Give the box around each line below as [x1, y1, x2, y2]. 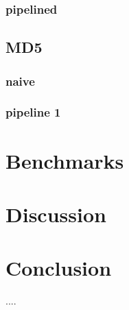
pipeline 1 [5, 104, 61, 121]
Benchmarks [5, 146, 124, 174]
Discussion [5, 200, 106, 228]
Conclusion [5, 254, 112, 282]
